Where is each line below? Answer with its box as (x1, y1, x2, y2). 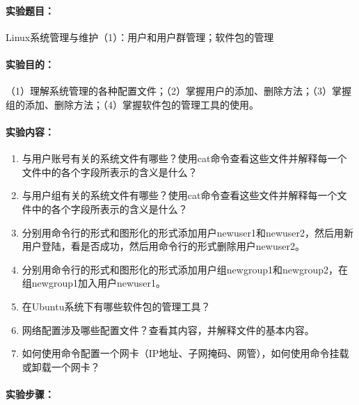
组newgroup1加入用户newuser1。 (22, 276, 166, 290)
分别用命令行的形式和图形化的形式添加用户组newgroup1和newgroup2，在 (22, 262, 349, 276)
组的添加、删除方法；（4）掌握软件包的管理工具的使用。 (6, 97, 259, 111)
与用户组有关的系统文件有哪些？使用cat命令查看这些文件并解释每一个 (22, 188, 337, 202)
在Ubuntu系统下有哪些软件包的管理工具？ (22, 299, 211, 313)
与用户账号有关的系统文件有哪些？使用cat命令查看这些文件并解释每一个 (22, 151, 347, 166)
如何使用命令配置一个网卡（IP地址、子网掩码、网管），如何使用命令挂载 (22, 346, 349, 360)
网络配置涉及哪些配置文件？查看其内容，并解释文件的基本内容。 (22, 322, 314, 337)
